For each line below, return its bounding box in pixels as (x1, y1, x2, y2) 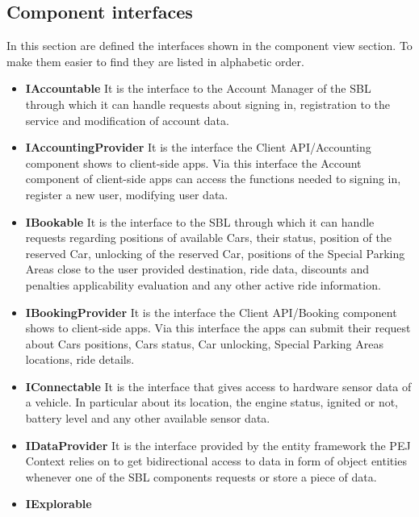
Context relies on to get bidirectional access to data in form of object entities (25, 452, 407, 469)
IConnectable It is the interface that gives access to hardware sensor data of (25, 377, 412, 394)
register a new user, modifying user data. (25, 186, 228, 202)
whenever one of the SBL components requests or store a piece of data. (25, 468, 377, 485)
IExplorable (25, 495, 92, 512)
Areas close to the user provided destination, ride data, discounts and (25, 261, 370, 277)
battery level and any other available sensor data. (25, 410, 270, 427)
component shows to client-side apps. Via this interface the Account (25, 154, 362, 171)
